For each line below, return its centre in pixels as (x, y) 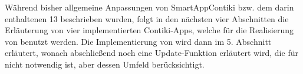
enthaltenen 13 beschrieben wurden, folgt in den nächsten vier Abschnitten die (147, 18)
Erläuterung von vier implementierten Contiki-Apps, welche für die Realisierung (149, 30)
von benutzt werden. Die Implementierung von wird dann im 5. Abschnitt (138, 41)
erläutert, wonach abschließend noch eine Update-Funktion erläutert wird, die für (151, 53)
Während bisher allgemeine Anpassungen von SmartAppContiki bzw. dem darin (149, 7)
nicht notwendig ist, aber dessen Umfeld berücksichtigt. (105, 64)
